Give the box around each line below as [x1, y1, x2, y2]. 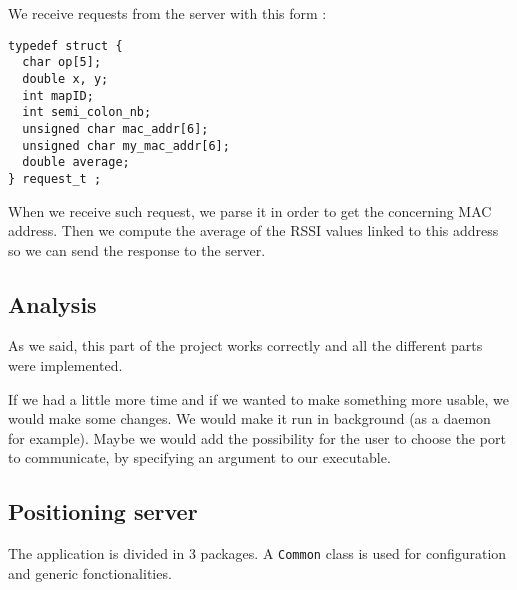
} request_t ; [8, 171, 102, 186]
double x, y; [22, 71, 109, 86]
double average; [22, 155, 130, 170]
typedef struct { [8, 38, 123, 53]
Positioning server [8, 496, 198, 527]
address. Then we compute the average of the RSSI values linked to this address [8, 220, 499, 241]
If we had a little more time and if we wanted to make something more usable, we [8, 388, 510, 409]
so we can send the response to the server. [8, 239, 266, 260]
